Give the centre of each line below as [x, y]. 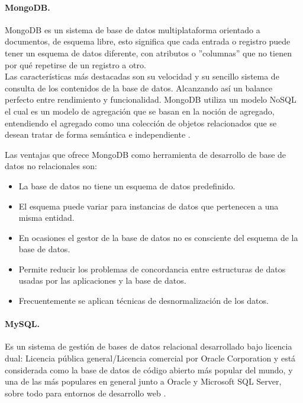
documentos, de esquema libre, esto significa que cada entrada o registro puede [148, 41]
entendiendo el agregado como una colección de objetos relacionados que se [141, 123]
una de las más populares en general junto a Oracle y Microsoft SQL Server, [143, 381]
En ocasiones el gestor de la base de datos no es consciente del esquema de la [158, 237]
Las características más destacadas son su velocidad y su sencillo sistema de [142, 76]
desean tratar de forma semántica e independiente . [98, 134]
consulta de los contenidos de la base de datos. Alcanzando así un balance [139, 88]
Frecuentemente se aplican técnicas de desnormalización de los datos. [144, 301]
